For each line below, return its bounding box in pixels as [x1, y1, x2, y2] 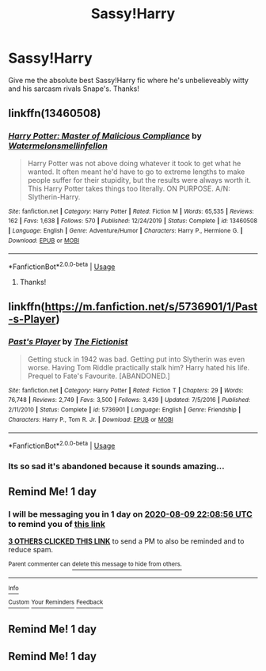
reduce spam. [8, 545, 54, 555]
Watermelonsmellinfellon [8, 140, 108, 151]
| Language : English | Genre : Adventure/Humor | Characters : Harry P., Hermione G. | [8, 226, 243, 234]
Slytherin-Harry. [27, 191, 81, 202]
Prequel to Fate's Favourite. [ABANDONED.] [27, 371, 170, 381]
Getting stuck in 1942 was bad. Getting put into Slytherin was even [27, 354, 245, 364]
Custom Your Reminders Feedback [8, 598, 104, 606]
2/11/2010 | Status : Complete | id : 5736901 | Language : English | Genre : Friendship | [8, 405, 241, 414]
